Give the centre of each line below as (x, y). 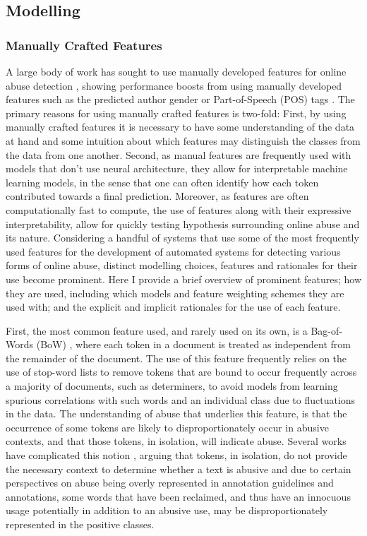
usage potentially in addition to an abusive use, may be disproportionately (167, 510)
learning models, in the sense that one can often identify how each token (162, 182)
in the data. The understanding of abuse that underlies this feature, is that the (176, 413)
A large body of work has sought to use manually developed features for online (176, 71)
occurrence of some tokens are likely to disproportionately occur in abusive (167, 427)
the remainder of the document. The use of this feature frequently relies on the (176, 358)
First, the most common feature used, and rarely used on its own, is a (157, 330)
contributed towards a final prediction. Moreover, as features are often (157, 196)
